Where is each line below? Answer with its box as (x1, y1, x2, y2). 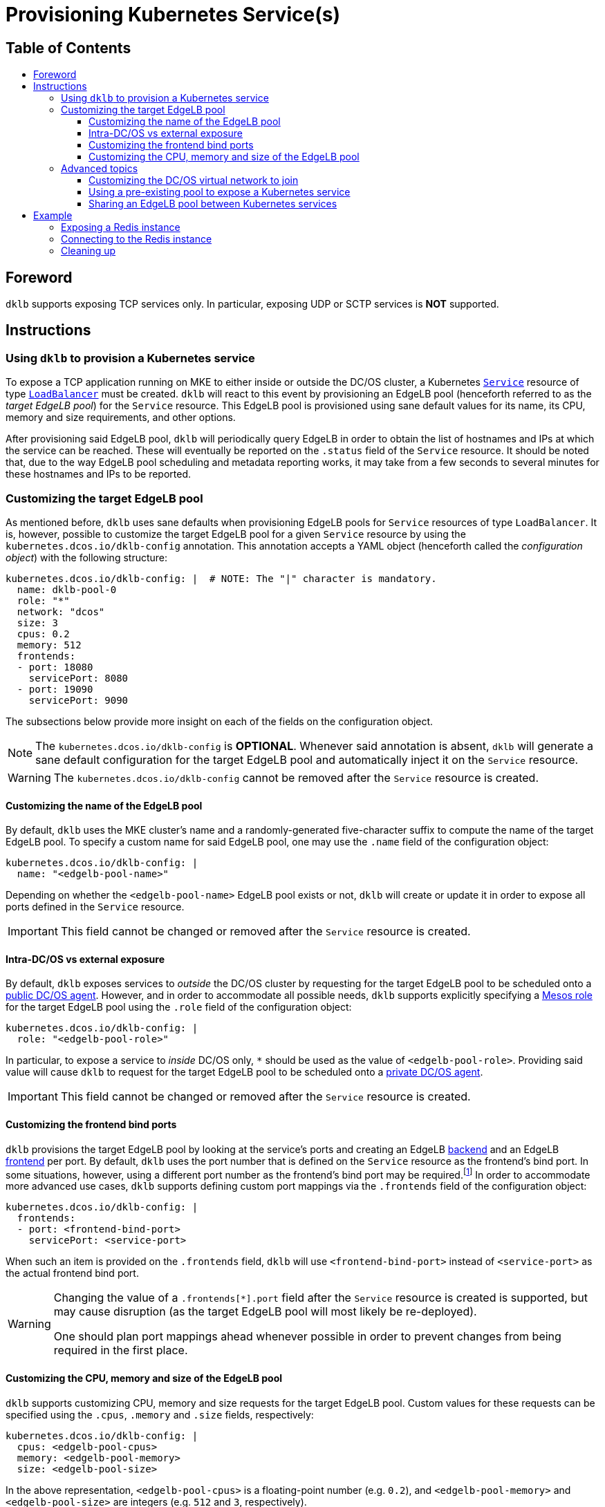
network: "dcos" (17, 606, 105, 617)
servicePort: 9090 (28, 694, 129, 706)
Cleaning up (61, 245, 116, 257)
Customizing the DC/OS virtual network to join (89, 174, 299, 187)
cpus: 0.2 (17, 628, 70, 639)
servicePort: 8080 (28, 672, 129, 684)
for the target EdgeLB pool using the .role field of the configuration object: (6, 1001, 352, 1013)
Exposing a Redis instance (61, 221, 180, 234)
